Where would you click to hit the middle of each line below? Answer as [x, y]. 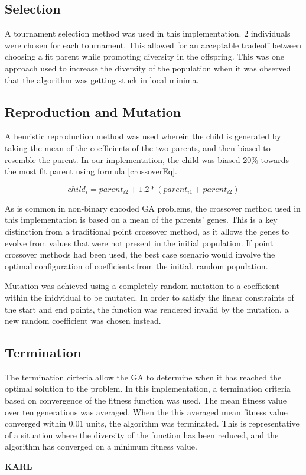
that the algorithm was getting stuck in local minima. [102, 79]
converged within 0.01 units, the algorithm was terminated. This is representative [152, 423]
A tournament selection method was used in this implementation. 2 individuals [148, 33]
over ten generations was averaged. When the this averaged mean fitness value [146, 411]
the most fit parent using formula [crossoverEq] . [91, 171]
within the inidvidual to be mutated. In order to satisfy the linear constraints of [149, 297]
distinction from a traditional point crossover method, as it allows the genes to [147, 231]
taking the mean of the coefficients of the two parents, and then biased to [138, 147]
